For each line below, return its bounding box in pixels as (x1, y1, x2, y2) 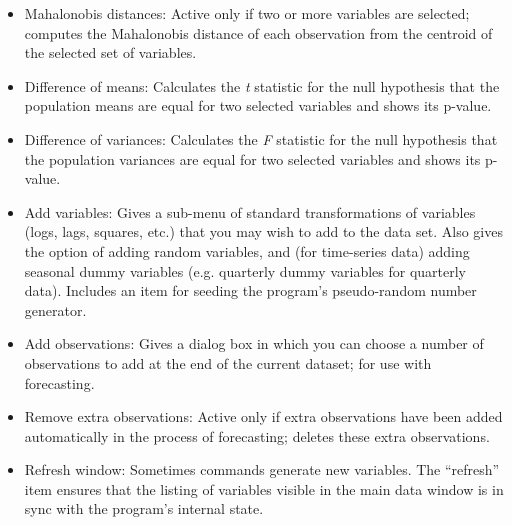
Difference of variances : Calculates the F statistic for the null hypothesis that (24, 128, 498, 149)
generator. (24, 299, 87, 320)
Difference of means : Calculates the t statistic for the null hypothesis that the (24, 75, 500, 96)
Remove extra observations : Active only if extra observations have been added (24, 406, 503, 427)
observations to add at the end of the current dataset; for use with (24, 352, 432, 373)
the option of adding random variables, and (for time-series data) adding (24, 240, 470, 261)
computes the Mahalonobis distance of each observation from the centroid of (24, 22, 493, 43)
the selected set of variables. (24, 42, 197, 63)
